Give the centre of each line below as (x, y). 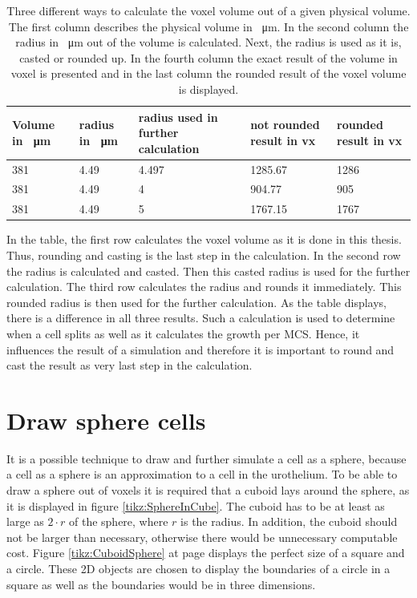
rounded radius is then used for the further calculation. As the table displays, (196, 302)
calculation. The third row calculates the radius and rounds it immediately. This (204, 287)
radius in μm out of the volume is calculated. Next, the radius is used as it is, (208, 42)
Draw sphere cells (106, 420)
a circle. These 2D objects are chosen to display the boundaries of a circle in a (198, 568)
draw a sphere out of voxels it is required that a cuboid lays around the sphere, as (208, 490)
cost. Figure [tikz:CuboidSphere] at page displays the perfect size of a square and (206, 553)
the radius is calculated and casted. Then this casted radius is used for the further (208, 271)
